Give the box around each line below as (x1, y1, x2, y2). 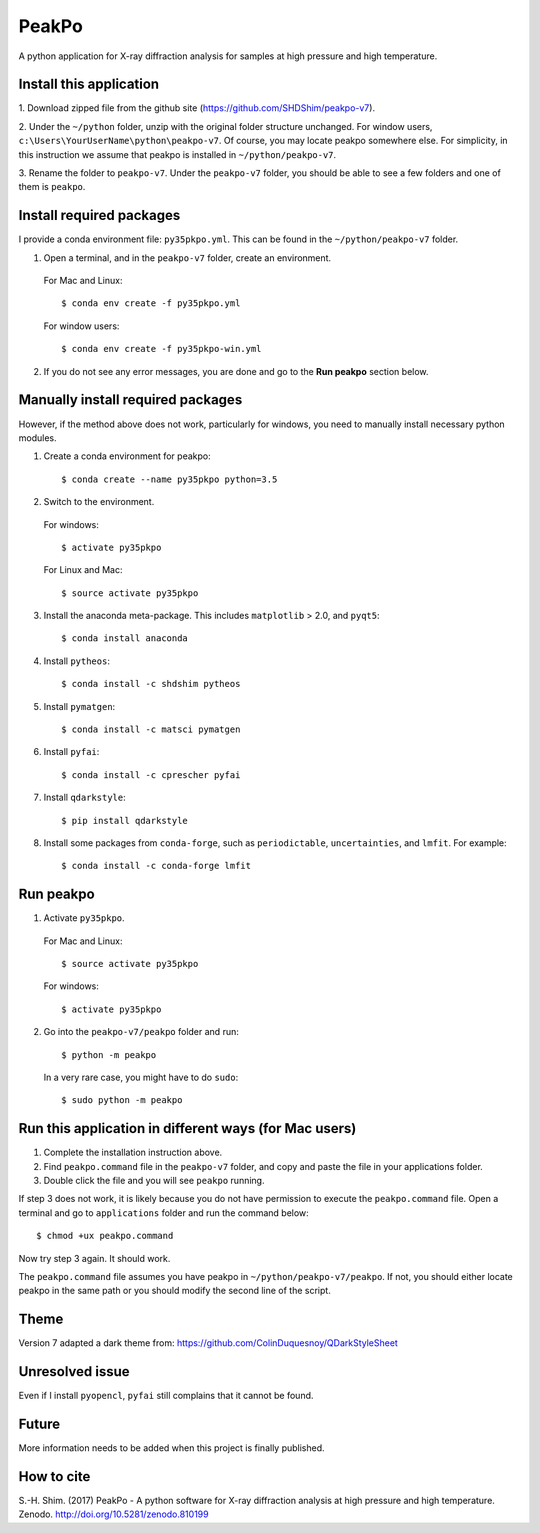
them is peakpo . (18, 181, 86, 193)
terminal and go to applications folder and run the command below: (18, 1206, 309, 1219)
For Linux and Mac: (43, 564, 123, 576)
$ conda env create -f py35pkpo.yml (61, 298, 241, 309)
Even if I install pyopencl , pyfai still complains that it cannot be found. (18, 1390, 314, 1402)
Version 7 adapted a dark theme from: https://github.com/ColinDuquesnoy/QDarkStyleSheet (18, 1337, 399, 1349)
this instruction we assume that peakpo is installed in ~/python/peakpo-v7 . (18, 148, 337, 160)
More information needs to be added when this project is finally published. (18, 1442, 325, 1454)
